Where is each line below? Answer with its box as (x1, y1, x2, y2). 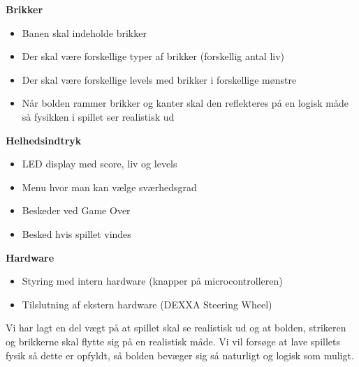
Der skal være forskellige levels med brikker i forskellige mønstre (22, 72, 297, 87)
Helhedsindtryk (6, 133, 82, 147)
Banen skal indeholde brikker (22, 25, 147, 40)
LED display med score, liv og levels (22, 156, 177, 171)
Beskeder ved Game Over (22, 203, 131, 218)
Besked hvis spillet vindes (22, 226, 131, 241)
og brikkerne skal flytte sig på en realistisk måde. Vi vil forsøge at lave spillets (6, 334, 340, 348)
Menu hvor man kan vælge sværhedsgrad (22, 179, 197, 194)
